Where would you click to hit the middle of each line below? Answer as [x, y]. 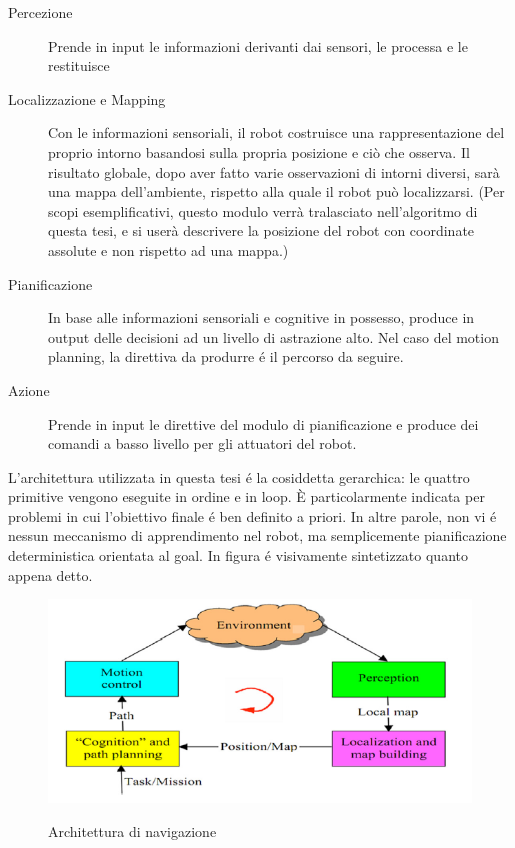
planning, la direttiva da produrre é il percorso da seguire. [226, 356]
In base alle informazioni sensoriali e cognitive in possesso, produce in [261, 317]
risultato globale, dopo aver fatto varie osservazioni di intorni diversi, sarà [274, 171]
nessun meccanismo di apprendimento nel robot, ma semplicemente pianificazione [257, 535]
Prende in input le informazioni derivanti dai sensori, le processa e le [258, 45]
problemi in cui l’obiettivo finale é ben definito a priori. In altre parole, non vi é [252, 515]
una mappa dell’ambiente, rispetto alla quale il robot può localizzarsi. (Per [276, 191]
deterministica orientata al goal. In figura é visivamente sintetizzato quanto [238, 555]
